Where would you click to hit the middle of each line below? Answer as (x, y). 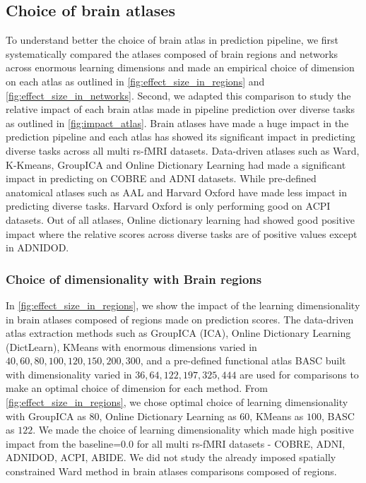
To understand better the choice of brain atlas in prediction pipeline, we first (172, 40)
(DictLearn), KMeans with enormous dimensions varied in (131, 346)
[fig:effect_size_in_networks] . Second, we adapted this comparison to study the (178, 95)
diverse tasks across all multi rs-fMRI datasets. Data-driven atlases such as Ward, (183, 150)
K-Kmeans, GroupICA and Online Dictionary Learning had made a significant (176, 164)
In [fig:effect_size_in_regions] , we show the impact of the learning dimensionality (183, 305)
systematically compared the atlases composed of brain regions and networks (172, 53)
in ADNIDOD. (37, 248)
